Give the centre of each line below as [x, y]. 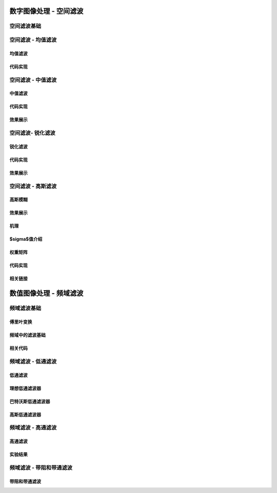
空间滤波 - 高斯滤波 [33, 186]
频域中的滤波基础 [27, 335]
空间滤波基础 [25, 26]
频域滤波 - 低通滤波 [33, 361]
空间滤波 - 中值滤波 [33, 80]
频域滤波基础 [25, 308]
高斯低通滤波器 [25, 414]
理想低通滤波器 [25, 388]
